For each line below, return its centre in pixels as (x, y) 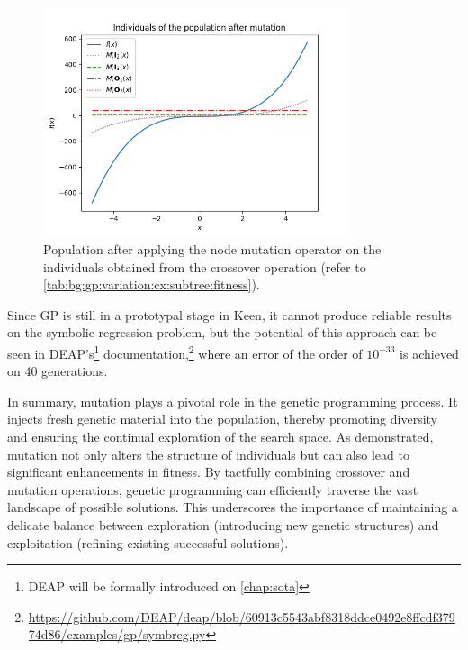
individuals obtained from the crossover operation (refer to (205, 266)
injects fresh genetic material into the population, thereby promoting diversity (223, 419)
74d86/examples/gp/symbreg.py (117, 634)
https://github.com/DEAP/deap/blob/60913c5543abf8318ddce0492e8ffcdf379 (242, 616)
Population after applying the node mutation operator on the (212, 248)
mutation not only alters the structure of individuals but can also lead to (208, 454)
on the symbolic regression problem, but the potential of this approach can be (222, 332)
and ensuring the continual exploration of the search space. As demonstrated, (220, 436)
